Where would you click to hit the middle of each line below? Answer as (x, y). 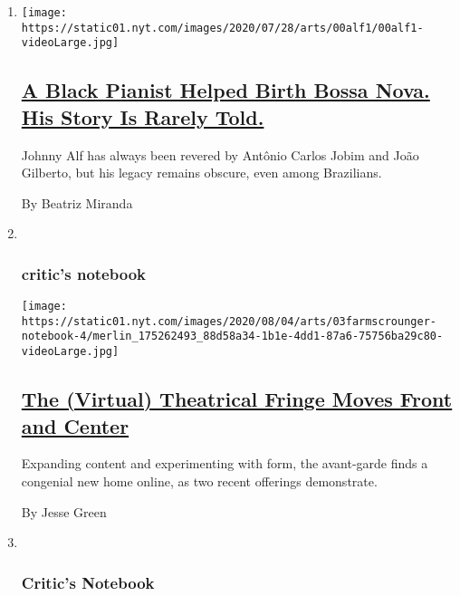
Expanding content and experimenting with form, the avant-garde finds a (225, 463)
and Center (75, 425)
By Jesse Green (64, 511)
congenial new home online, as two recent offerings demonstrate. (199, 481)
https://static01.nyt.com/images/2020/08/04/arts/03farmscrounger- (229, 321)
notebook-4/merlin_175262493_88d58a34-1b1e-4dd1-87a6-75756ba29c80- (232, 336)
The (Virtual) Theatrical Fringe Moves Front (237, 399)
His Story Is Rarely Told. (143, 116)
